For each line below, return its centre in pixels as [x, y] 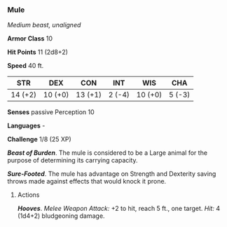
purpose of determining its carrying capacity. [73, 160]
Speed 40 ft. [26, 66]
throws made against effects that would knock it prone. [87, 181]
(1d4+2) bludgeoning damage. [61, 216]
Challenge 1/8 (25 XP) [39, 139]
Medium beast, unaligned [44, 25]
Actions [28, 195]
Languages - [26, 126]
